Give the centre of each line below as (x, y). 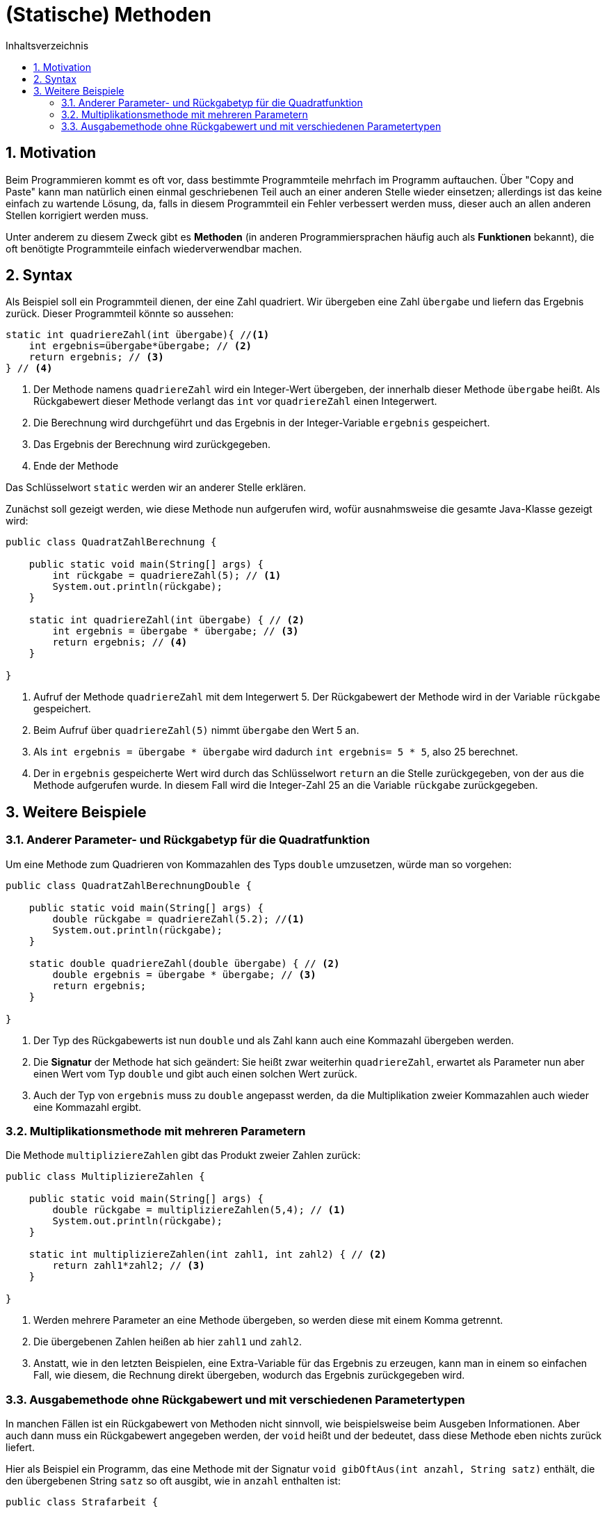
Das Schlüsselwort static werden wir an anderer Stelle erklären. (156, 488)
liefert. (20, 1448)
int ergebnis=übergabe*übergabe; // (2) (140, 346)
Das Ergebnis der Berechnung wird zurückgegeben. (152, 445)
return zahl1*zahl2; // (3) (129, 1266)
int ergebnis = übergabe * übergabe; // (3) (176, 631)
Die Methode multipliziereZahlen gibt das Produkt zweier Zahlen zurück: (183, 1155)
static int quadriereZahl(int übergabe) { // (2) (167, 620)
